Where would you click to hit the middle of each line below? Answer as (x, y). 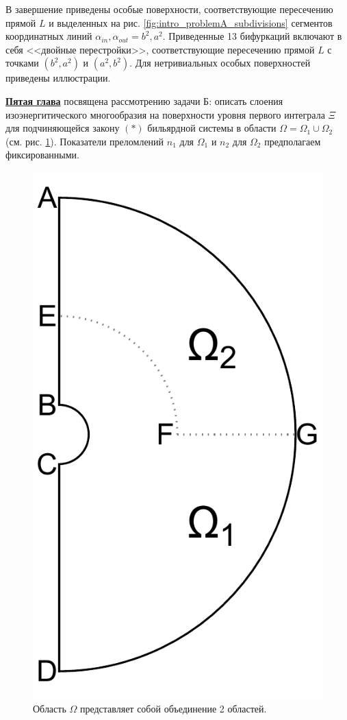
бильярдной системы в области (212, 128)
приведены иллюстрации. (58, 78)
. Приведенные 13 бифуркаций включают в (252, 36)
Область (50, 708)
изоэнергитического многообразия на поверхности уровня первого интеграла (165, 114)
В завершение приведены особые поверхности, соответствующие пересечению (169, 9)
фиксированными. (42, 155)
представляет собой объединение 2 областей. (173, 708)
